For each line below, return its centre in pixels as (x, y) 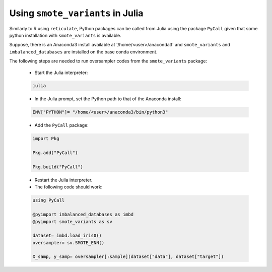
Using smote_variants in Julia (76, 13)
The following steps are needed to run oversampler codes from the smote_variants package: (108, 61)
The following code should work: (69, 187)
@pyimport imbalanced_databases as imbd (83, 215)
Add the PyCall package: (62, 125)
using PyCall (49, 200)
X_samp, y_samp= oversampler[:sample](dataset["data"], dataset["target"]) (128, 257)
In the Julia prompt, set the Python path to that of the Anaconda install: (108, 99)
